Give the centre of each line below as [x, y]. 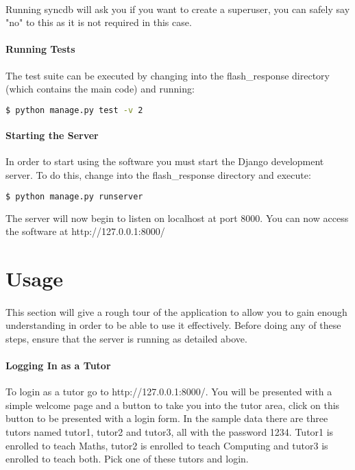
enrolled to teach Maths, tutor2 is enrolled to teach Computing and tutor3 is [167, 445]
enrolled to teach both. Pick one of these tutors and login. [127, 459]
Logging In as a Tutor [58, 366]
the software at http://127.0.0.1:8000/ [85, 231]
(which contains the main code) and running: [100, 89]
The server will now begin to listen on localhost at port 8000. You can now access [177, 218]
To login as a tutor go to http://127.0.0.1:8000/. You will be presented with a [169, 392]
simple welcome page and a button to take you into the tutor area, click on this [173, 405]
